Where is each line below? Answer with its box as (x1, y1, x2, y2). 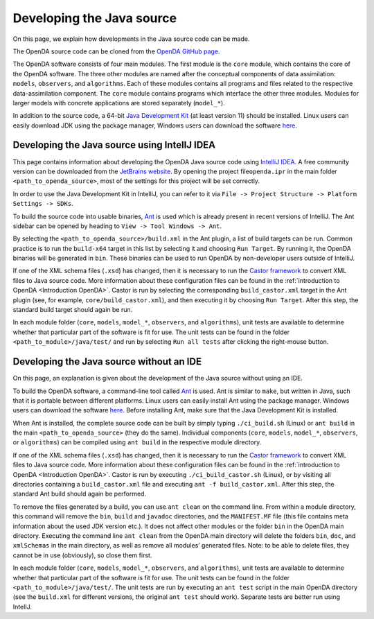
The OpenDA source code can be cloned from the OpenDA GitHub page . (12, 47, 220, 55)
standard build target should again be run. (12, 306, 133, 314)
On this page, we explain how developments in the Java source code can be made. (12, 35, 250, 43)
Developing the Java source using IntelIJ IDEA (12, 139, 216, 151)
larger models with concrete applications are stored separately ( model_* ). (12, 98, 225, 107)
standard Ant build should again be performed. (12, 489, 147, 498)
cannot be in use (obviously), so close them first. (12, 551, 152, 559)
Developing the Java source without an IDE (12, 356, 202, 367)
